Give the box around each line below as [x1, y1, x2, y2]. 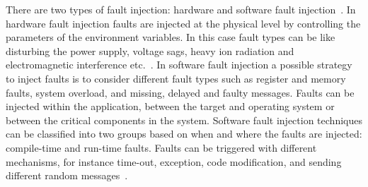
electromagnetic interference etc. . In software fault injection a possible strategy [6, 57, 352, 72]
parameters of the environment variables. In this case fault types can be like [6, 30, 335, 44]
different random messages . [6, 168, 128, 183]
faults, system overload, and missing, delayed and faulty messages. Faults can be [6, 85, 355, 99]
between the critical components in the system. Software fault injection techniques [6, 112, 362, 127]
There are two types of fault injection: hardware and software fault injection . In [6, 2, 356, 16]
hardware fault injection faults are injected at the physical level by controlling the [6, 16, 361, 30]
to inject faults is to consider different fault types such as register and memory [6, 71, 346, 85]
